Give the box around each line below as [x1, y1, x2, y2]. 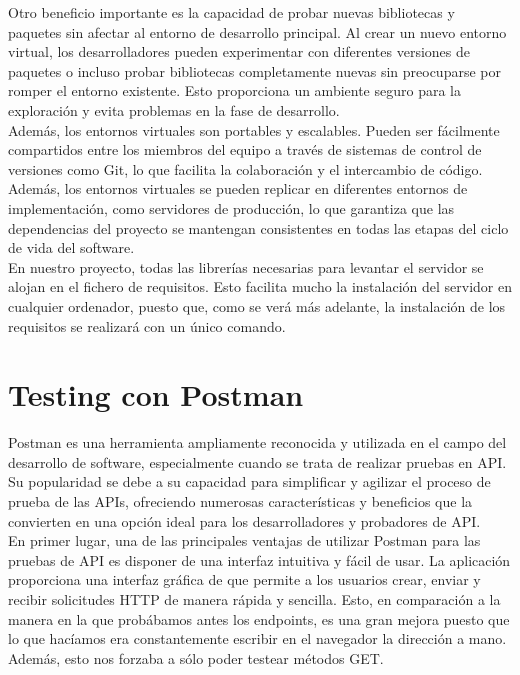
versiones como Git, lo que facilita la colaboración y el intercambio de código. [8, 158, 483, 179]
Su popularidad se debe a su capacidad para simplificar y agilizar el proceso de [8, 471, 491, 492]
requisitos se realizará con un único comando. [8, 315, 286, 336]
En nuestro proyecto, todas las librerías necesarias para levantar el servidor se [8, 256, 484, 277]
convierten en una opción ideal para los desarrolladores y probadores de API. [8, 510, 481, 531]
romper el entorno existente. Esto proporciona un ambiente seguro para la [8, 80, 461, 101]
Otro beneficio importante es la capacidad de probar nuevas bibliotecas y [8, 2, 455, 22]
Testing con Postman [8, 374, 304, 415]
